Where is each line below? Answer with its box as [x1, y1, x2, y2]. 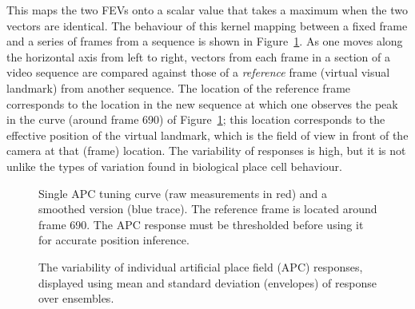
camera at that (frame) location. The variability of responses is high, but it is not [6, 142, 406, 159]
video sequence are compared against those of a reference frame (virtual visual [6, 64, 390, 81]
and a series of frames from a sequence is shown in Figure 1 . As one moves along [6, 33, 403, 50]
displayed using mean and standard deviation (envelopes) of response [38, 274, 377, 291]
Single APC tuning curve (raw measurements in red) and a [38, 184, 328, 201]
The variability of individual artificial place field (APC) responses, [38, 258, 363, 275]
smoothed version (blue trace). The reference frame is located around [38, 200, 377, 217]
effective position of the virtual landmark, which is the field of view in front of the [6, 126, 409, 143]
